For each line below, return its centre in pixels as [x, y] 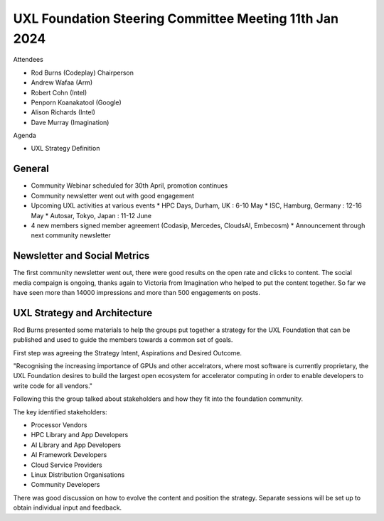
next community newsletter [71, 235]
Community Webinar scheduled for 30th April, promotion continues [129, 186]
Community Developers [65, 485]
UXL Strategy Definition [65, 149]
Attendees [28, 60]
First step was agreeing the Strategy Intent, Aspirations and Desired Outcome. [127, 353]
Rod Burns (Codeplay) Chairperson [82, 72]
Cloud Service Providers [66, 465]
